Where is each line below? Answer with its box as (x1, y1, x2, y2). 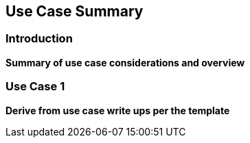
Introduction (5, 31, 73, 46)
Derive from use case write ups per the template (5, 104, 230, 116)
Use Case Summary (5, 3, 144, 20)
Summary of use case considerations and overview (5, 56, 245, 68)
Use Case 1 (5, 79, 65, 94)
